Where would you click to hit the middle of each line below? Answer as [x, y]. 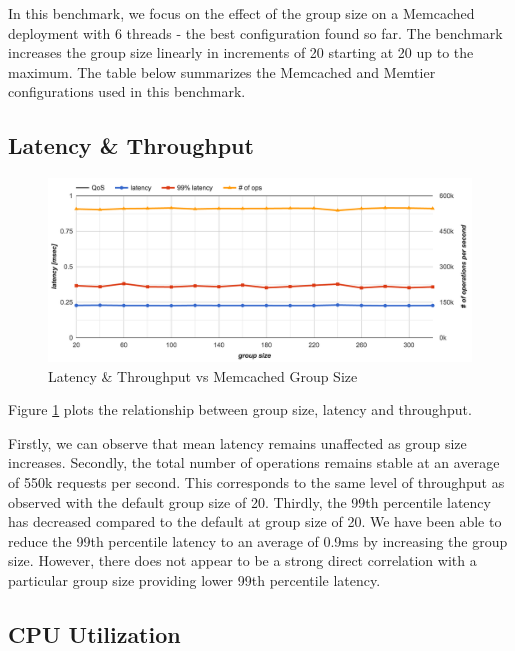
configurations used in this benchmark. [127, 91]
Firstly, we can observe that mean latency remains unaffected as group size [237, 442]
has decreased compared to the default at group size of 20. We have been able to [255, 521]
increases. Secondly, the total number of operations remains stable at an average [254, 462]
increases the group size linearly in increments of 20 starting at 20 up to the [241, 52]
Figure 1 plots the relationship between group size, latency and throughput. [240, 409]
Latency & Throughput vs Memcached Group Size [203, 375]
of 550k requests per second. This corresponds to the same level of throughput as [256, 481]
